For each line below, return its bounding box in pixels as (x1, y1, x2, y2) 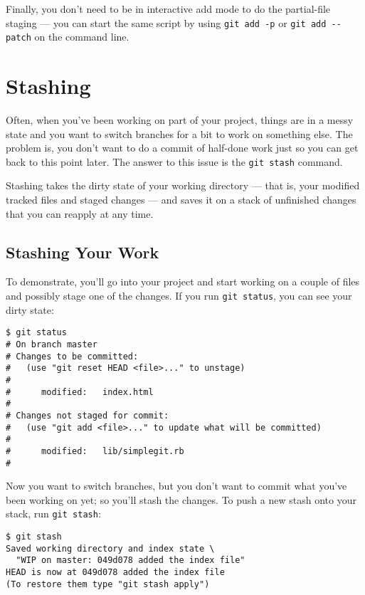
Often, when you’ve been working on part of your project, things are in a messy (6, 112, 354, 127)
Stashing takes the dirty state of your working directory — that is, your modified (6, 178, 360, 193)
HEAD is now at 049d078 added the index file (6, 567, 225, 577)
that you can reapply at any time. (6, 206, 154, 221)
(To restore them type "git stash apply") (6, 579, 210, 589)
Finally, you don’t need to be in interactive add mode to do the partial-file (6, 1, 331, 16)
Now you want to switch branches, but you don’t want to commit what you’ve (6, 478, 347, 493)
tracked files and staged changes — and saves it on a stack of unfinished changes (6, 192, 356, 207)
